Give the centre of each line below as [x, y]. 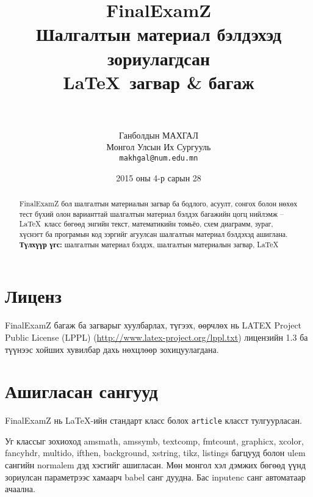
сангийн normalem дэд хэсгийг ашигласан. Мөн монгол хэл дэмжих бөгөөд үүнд [155, 465]
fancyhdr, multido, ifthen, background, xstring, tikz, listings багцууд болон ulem [155, 453]
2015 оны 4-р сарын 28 [159, 177]
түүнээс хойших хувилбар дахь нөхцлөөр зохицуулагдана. [112, 349]
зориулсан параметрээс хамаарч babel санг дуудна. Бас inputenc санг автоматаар [155, 477]
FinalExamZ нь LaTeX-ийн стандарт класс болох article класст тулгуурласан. [153, 420]
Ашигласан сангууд [81, 391]
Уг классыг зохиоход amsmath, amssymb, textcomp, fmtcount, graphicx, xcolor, [154, 441]
